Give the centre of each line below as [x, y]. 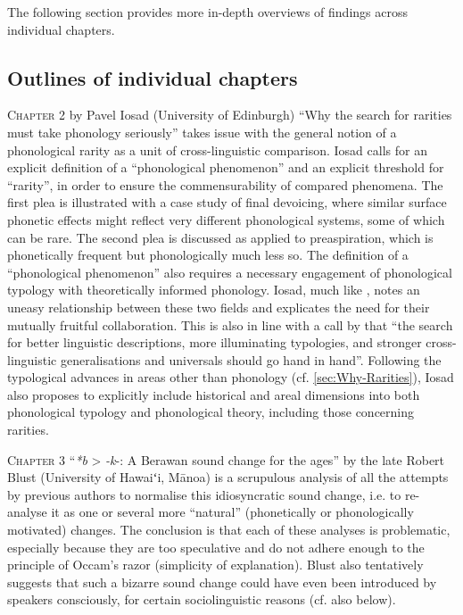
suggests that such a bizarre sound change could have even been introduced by [222, 582]
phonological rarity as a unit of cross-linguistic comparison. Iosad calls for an [217, 150]
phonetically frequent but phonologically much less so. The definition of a [208, 255]
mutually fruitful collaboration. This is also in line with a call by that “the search [230, 324]
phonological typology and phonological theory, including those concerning [211, 412]
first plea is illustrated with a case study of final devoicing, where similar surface [227, 202]
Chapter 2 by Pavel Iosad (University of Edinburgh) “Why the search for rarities [230, 115]
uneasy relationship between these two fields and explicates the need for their [219, 307]
